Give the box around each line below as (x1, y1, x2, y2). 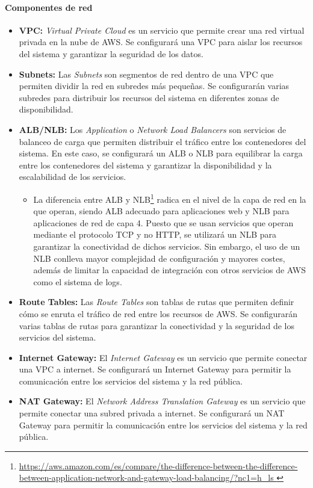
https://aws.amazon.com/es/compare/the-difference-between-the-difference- (19, 459, 298, 472)
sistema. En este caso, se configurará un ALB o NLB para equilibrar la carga (19, 147, 303, 159)
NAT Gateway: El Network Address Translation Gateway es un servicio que (19, 395, 306, 407)
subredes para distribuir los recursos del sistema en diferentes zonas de (19, 91, 279, 103)
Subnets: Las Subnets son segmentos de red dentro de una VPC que (19, 67, 274, 80)
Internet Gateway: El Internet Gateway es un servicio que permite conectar (19, 351, 308, 363)
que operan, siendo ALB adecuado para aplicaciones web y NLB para (33, 205, 290, 217)
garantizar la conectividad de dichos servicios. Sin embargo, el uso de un (33, 239, 300, 252)
